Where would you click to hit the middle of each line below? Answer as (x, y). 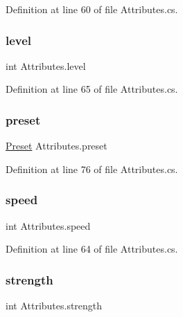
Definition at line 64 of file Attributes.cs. (92, 249)
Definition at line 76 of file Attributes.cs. (92, 169)
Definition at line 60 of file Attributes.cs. (92, 9)
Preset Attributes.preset (56, 146)
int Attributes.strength (54, 306)
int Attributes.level (46, 65)
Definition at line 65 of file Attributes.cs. (92, 89)
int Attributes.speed (48, 225)
